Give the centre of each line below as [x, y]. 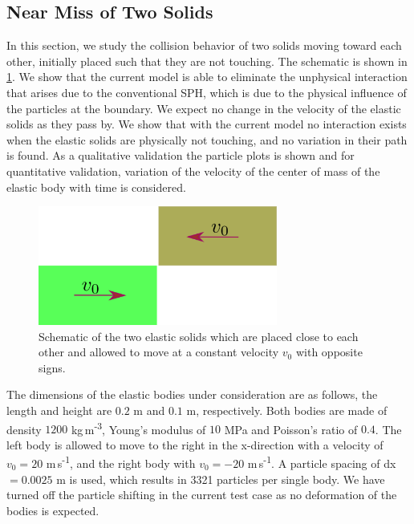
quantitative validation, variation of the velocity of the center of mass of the [193, 171]
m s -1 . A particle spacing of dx [322, 462]
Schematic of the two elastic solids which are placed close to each [199, 336]
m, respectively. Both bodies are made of [287, 410]
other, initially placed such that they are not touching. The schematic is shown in [207, 61]
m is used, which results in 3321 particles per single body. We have [221, 479]
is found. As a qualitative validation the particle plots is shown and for [181, 155]
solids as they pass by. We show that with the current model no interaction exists [207, 124]
